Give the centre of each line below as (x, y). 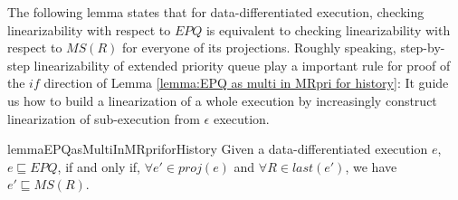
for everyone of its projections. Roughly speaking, (259, 48)
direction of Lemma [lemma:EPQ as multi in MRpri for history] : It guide (246, 83)
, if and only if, (99, 166)
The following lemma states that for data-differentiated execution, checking (216, 12)
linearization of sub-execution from (104, 118)
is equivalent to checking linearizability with (328, 29)
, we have (371, 166)
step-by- (423, 48)
